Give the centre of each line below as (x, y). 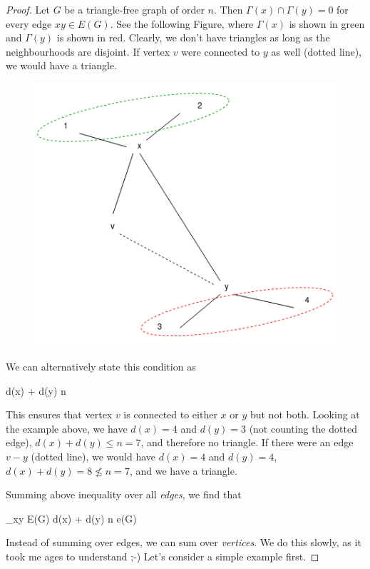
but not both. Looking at (305, 414)
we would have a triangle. (61, 65)
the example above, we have (67, 428)
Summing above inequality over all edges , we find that (124, 494)
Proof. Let (28, 9)
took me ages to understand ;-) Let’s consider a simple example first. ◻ (163, 556)
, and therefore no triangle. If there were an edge (247, 442)
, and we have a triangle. (183, 470)
